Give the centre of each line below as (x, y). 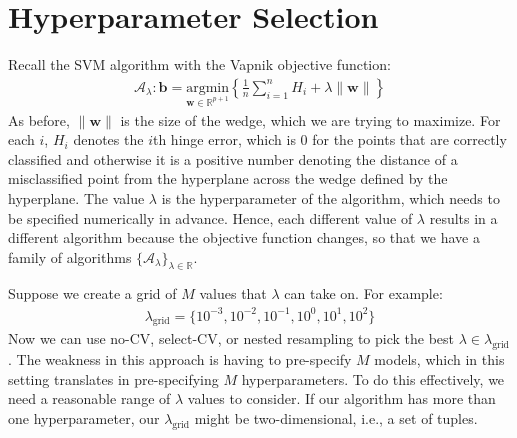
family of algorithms (70, 256)
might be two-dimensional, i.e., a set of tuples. (336, 417)
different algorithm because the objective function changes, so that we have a (244, 237)
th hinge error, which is (224, 139)
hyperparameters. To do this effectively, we (373, 378)
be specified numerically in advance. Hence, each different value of (210, 217)
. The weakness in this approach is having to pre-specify (180, 359)
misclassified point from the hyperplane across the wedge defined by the (228, 178)
